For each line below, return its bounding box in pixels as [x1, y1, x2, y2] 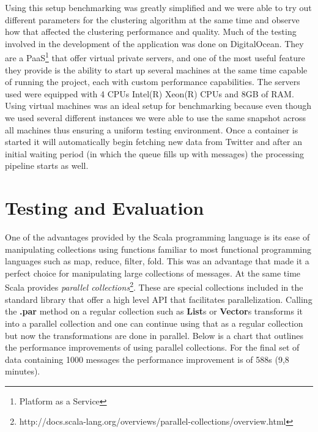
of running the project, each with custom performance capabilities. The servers [5, 75, 300, 88]
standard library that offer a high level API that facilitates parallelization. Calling [5, 292, 312, 305]
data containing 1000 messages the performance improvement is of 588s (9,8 [5, 352, 289, 365]
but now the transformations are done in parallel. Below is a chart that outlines [5, 329, 303, 341]
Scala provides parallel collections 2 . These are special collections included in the [5, 279, 303, 294]
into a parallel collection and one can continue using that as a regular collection [5, 316, 303, 329]
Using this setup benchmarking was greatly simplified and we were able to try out [5, 1, 312, 13]
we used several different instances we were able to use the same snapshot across [5, 111, 306, 124]
